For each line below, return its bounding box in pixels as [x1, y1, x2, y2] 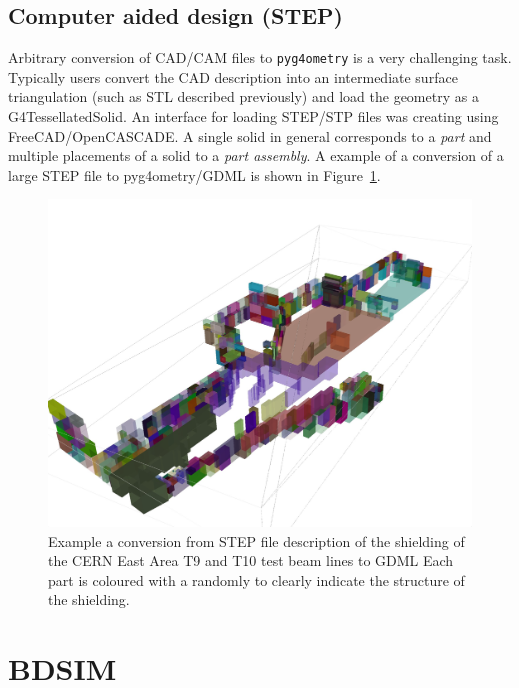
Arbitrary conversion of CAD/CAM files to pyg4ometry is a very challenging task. [8, 47, 512, 68]
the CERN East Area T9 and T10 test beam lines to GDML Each [48, 550, 454, 571]
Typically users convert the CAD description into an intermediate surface [8, 66, 458, 87]
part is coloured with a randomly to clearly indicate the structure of [48, 569, 465, 590]
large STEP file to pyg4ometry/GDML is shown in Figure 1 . [8, 164, 381, 185]
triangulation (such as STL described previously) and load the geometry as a [8, 86, 479, 107]
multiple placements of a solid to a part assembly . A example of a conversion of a [8, 145, 504, 166]
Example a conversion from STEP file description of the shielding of [48, 530, 465, 551]
